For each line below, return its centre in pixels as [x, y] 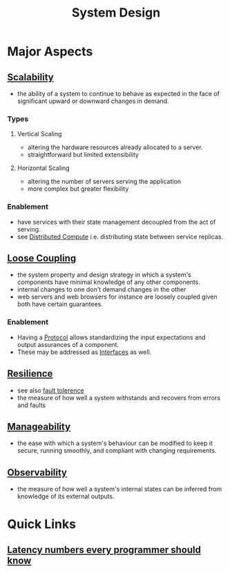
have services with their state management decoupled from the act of [116, 222]
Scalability [30, 77]
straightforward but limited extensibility [83, 155]
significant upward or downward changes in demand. [93, 101]
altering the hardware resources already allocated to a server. [115, 147]
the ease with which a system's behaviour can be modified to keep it [115, 443]
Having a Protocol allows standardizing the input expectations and [111, 337]
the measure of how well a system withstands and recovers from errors [119, 397]
